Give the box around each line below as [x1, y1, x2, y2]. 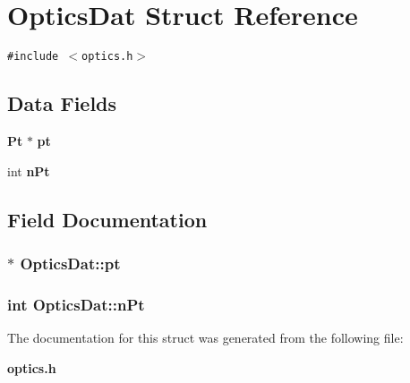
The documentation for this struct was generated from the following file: [7, 328, 404, 347]
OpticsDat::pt [20, 251, 121, 274]
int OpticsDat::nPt [7, 293, 145, 315]
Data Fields [7, 89, 117, 117]
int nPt [7, 161, 50, 180]
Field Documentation [7, 205, 208, 233]
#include [7, 50, 59, 64]
